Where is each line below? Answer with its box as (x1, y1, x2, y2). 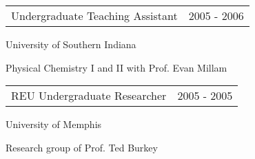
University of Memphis (6, 117, 102, 131)
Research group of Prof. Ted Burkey (6, 140, 158, 154)
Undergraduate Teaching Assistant (11, 8, 178, 23)
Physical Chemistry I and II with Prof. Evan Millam (6, 60, 227, 74)
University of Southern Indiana (6, 37, 136, 51)
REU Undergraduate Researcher (11, 87, 167, 104)
